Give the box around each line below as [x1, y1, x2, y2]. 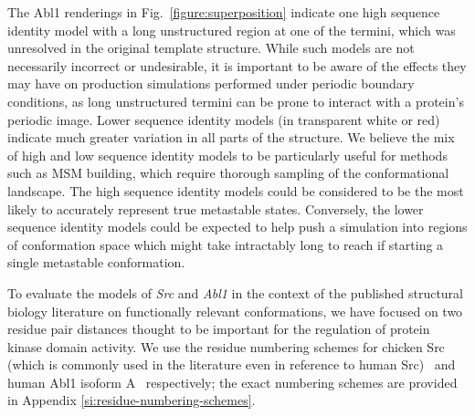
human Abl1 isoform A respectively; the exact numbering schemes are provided [7, 372, 458, 391]
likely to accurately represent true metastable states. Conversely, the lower [7, 199, 424, 218]
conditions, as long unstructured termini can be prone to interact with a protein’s [7, 91, 464, 110]
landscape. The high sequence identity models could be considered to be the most [7, 181, 464, 200]
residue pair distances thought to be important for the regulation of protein [7, 319, 430, 338]
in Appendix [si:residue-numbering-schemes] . [7, 390, 256, 410]
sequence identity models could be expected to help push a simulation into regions [7, 217, 468, 236]
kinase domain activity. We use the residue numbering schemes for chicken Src [7, 337, 445, 356]
